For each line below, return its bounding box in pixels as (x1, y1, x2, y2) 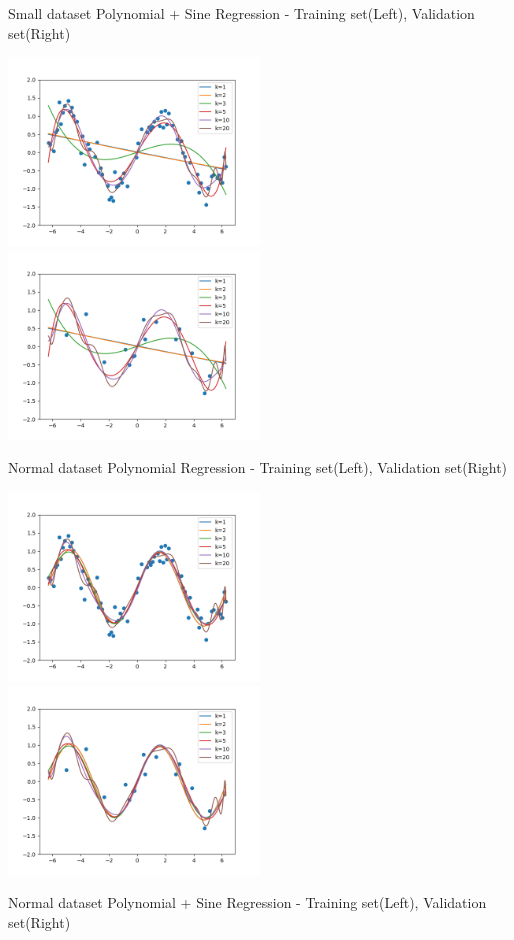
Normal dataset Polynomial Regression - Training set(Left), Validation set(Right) (8, 457, 508, 478)
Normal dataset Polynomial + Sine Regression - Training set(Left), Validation (8, 892, 487, 913)
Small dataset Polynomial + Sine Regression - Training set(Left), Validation (8, 3, 475, 23)
